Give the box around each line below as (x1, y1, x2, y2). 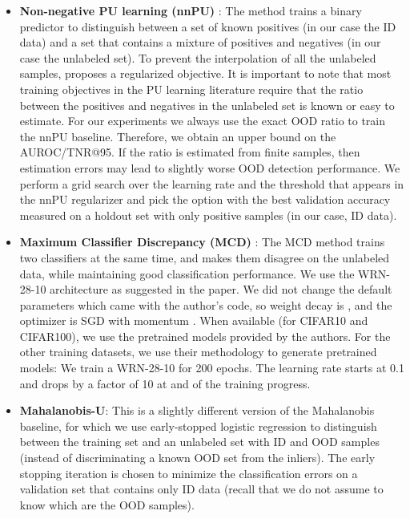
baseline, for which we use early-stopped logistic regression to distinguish (19, 417, 377, 434)
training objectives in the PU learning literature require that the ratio (19, 80, 364, 97)
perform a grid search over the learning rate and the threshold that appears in (19, 175, 404, 192)
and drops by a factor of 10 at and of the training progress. (19, 375, 311, 391)
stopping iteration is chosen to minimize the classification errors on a (19, 464, 358, 481)
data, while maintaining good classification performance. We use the (19, 265, 355, 282)
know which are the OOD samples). (19, 496, 195, 513)
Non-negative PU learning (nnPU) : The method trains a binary (19, 2, 362, 18)
